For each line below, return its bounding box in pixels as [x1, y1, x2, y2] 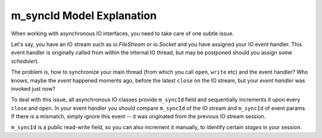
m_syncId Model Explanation [11, 9, 157, 22]
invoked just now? [11, 85, 56, 92]
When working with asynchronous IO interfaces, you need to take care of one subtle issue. [11, 30, 234, 37]
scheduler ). [11, 57, 39, 65]
